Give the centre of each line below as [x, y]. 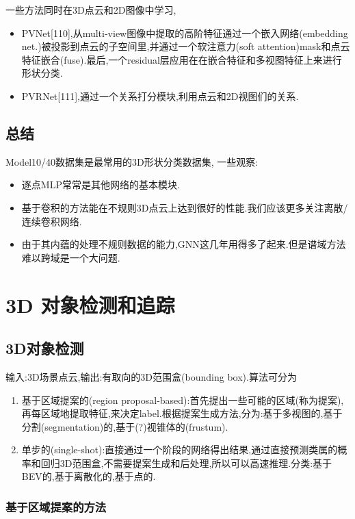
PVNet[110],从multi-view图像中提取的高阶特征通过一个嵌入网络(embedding [185, 33]
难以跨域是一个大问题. [71, 257]
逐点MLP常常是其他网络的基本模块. [101, 185]
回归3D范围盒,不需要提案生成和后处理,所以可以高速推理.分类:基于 [186, 463]
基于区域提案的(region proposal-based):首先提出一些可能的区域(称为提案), [183, 400]
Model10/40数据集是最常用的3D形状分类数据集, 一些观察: [132, 161]
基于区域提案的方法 [56, 506]
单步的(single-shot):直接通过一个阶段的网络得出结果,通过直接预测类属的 [180, 450]
